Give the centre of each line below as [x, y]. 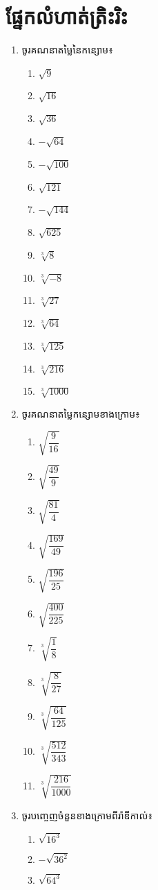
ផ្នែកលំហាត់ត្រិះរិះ [67, 16]
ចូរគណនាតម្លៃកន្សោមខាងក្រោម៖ [81, 414]
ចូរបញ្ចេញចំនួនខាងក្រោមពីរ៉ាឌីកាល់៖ [87, 815]
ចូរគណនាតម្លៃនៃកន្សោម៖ [67, 50]
